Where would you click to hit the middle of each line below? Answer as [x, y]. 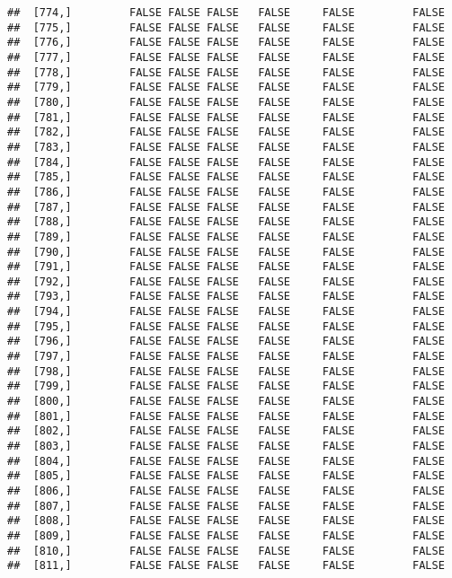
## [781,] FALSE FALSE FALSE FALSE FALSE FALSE [226, 117]
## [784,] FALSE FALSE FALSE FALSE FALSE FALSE [226, 162]
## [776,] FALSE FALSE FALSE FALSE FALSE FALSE [226, 43]
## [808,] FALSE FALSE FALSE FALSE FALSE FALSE [226, 521]
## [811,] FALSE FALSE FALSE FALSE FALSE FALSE [226, 566]
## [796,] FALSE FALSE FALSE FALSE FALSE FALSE [226, 342]
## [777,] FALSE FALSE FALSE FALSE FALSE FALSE [226, 57]
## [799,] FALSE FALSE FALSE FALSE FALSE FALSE [226, 386]
